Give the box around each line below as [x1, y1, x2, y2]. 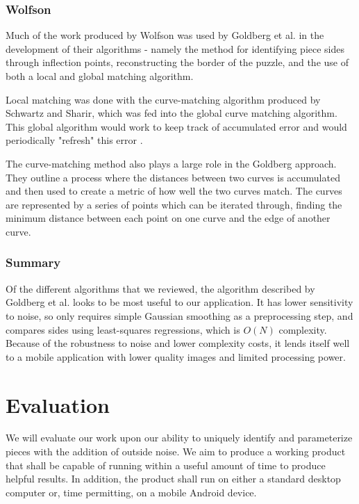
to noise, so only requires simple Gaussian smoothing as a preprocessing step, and [6, 308, 353, 323]
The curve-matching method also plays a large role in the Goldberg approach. [6, 156, 337, 170]
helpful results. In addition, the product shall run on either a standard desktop [6, 471, 341, 486]
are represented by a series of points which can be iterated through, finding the [6, 197, 342, 211]
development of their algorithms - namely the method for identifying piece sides [6, 41, 345, 56]
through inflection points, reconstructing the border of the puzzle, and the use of [6, 55, 349, 70]
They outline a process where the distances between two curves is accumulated [6, 170, 340, 184]
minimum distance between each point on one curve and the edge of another [6, 211, 331, 225]
